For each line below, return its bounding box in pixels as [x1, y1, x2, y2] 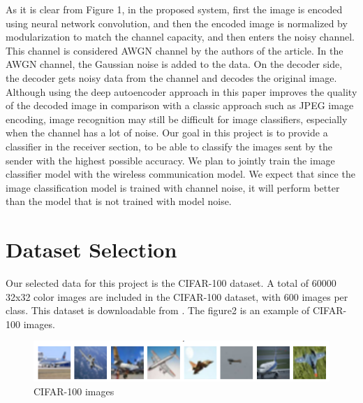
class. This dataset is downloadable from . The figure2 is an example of [6, 303, 310, 318]
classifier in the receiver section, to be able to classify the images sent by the [6, 139, 333, 153]
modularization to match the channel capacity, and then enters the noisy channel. [6, 29, 355, 44]
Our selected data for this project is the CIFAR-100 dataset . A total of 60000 [6, 276, 336, 290]
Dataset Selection [6, 235, 177, 264]
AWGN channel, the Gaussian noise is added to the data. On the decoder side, [6, 57, 343, 71]
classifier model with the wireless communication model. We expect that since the [6, 167, 355, 181]
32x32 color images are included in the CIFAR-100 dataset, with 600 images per [6, 289, 348, 304]
